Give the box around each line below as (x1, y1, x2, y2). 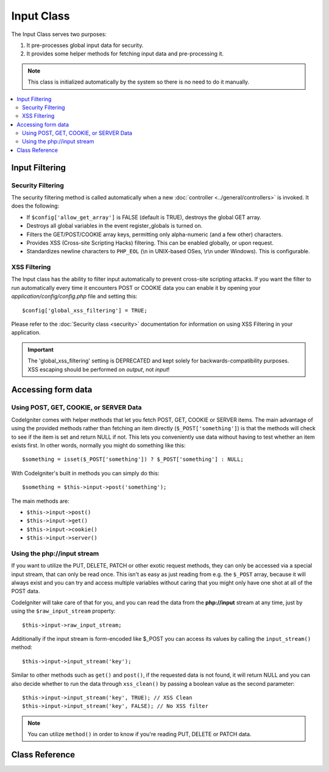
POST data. (11, 588, 40, 595)
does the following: (11, 202, 60, 210)
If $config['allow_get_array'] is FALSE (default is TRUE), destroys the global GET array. (26, 214, 261, 221)
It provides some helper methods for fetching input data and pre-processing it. (26, 50, 224, 57)
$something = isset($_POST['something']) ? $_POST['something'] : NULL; (22, 456, 244, 463)
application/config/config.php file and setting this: (11, 293, 138, 300)
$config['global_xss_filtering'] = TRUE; (22, 307, 147, 314)
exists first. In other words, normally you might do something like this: (11, 441, 186, 449)
